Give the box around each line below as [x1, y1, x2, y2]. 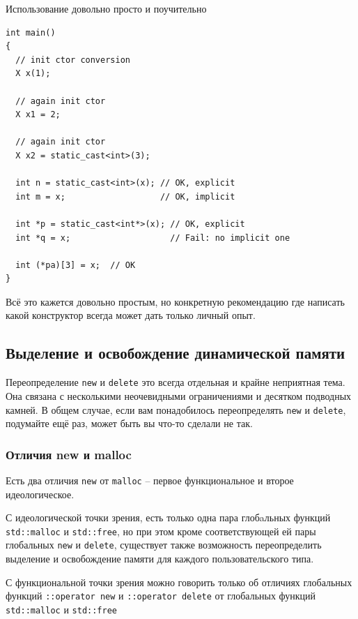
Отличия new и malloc [6, 445, 132, 463]
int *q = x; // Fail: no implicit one [15, 232, 290, 243]
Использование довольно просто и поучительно [6, 1, 207, 15]
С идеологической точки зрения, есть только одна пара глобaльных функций [6, 510, 331, 525]
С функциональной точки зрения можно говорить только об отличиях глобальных [6, 574, 352, 589]
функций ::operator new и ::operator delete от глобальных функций [6, 588, 316, 603]
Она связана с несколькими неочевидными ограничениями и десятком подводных [6, 388, 352, 403]
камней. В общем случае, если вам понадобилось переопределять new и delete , [6, 402, 346, 417]
